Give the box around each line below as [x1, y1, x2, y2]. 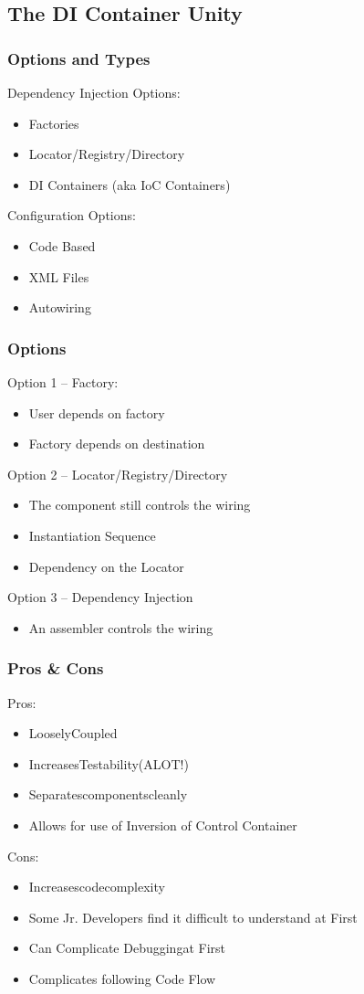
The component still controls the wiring [28, 495, 251, 514]
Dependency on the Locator [28, 556, 184, 576]
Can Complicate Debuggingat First [28, 938, 225, 957]
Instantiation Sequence [28, 525, 156, 545]
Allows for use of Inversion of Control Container [28, 815, 297, 834]
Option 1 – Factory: [7, 372, 119, 391]
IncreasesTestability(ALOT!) [28, 754, 189, 773]
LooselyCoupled [28, 724, 118, 743]
